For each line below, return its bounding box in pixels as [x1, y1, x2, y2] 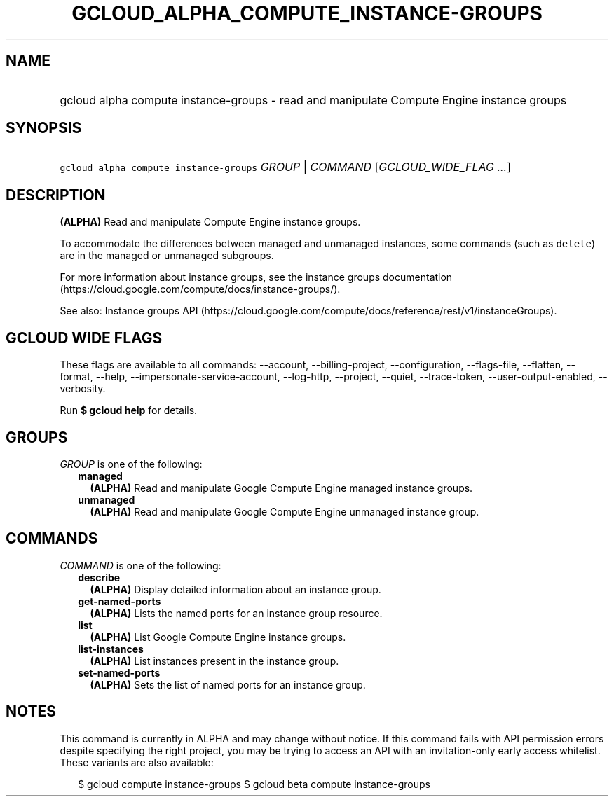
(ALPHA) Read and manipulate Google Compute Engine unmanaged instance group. [90, 505, 479, 518]
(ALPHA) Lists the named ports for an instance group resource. [90, 607, 383, 619]
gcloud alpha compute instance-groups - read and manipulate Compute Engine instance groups [60, 92, 567, 107]
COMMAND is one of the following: [60, 559, 221, 572]
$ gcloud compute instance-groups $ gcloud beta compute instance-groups [78, 777, 430, 790]
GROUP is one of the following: [60, 457, 203, 470]
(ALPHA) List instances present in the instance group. [90, 654, 339, 667]
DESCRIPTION [6, 186, 106, 204]
